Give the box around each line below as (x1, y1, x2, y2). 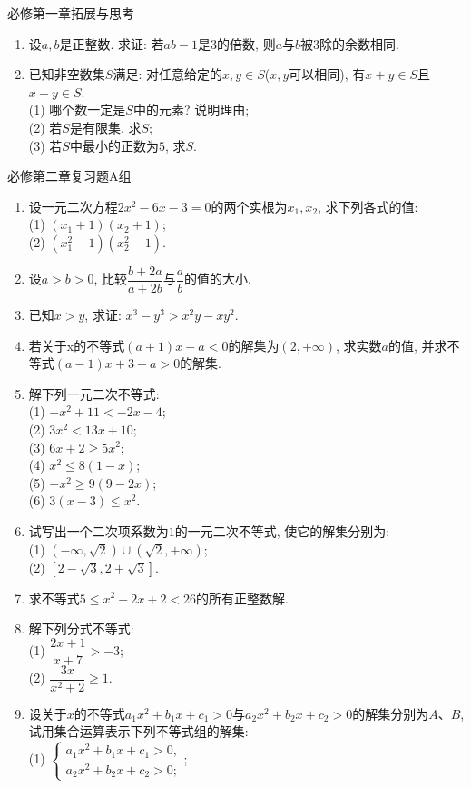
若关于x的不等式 (28, 335, 125, 354)
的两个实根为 (211, 196, 288, 215)
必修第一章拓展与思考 (7, 4, 134, 22)
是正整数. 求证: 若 (59, 34, 164, 53)
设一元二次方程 (28, 196, 118, 215)
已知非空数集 (28, 65, 105, 84)
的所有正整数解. (196, 588, 289, 607)
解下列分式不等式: (28, 619, 134, 638)
